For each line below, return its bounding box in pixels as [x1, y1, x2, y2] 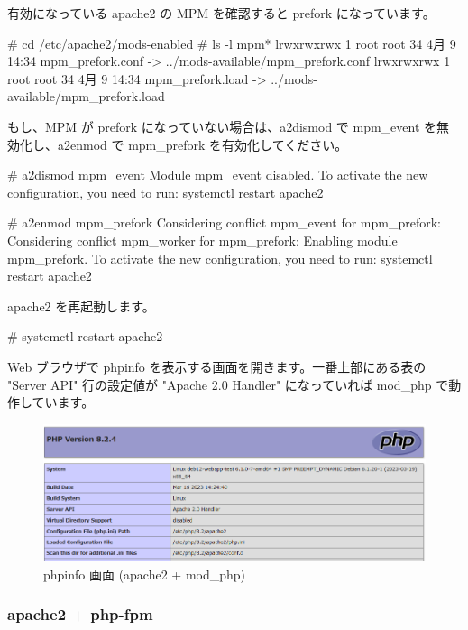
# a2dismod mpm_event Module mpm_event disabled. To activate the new [7, 165, 428, 184]
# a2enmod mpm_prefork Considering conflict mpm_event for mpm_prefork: [7, 213, 441, 232]
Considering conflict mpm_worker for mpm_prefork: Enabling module [7, 230, 398, 249]
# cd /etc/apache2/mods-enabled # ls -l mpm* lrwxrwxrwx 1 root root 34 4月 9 [7, 33, 456, 52]
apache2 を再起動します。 [7, 296, 155, 315]
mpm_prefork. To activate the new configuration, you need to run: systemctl [7, 248, 433, 267]
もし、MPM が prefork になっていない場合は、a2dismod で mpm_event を [7, 116, 437, 135]
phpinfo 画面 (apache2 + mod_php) [43, 564, 246, 583]
